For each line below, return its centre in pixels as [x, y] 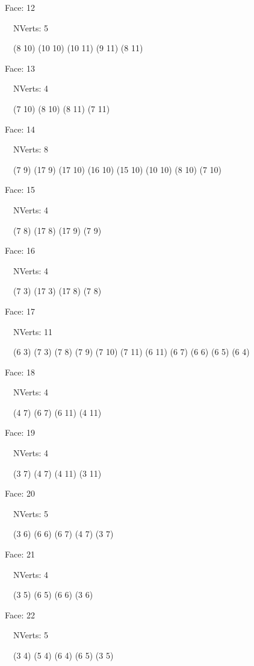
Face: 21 [20, 554]
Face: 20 [20, 493]
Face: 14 [20, 129]
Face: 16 [20, 250]
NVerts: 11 [33, 331]
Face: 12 [20, 7]
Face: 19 [20, 432]
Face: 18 [20, 372]
